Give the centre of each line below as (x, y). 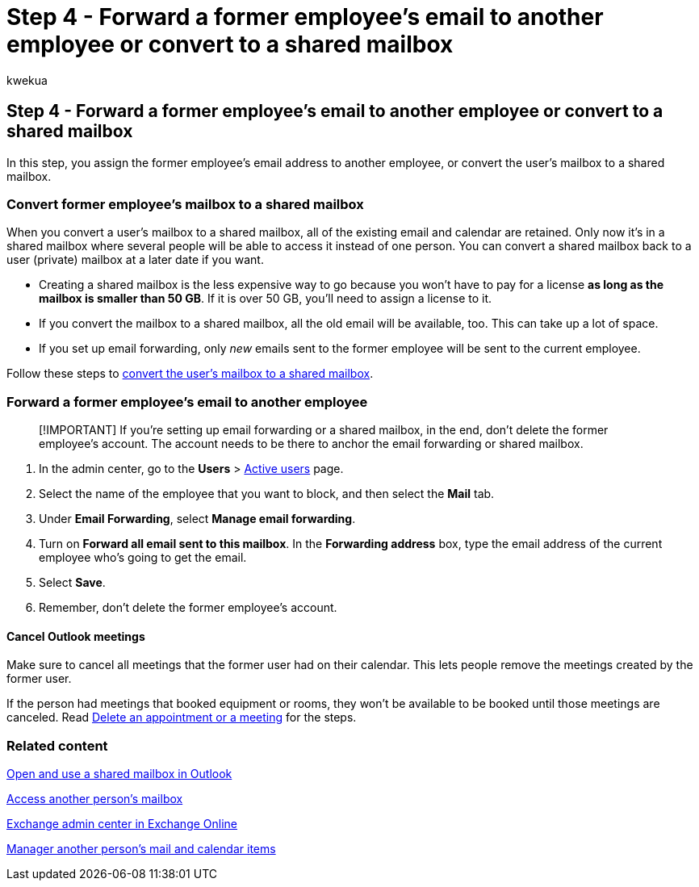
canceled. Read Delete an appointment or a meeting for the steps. (182, 718)
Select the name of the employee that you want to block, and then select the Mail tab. (267, 494)
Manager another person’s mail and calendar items (141, 849)
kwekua (27, 80)
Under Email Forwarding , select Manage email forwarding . (197, 519)
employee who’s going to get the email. (143, 558)
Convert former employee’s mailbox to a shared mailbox (185, 204)
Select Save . (72, 583)
